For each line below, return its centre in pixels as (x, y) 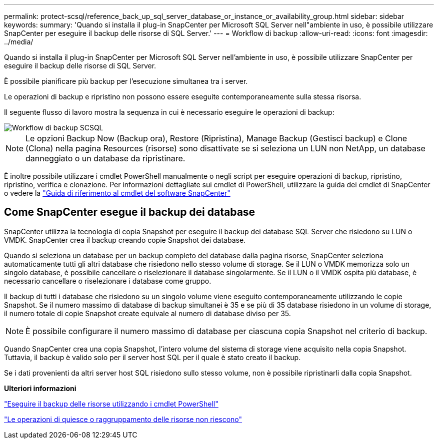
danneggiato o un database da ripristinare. (105, 158)
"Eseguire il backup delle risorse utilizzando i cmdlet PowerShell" (111, 404)
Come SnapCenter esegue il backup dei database (130, 212)
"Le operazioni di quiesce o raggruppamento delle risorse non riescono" (123, 419)
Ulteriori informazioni (40, 388)
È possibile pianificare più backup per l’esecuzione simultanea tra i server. (126, 81)
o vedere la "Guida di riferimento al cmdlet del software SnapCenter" (117, 193)
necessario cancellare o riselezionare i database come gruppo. (108, 281)
